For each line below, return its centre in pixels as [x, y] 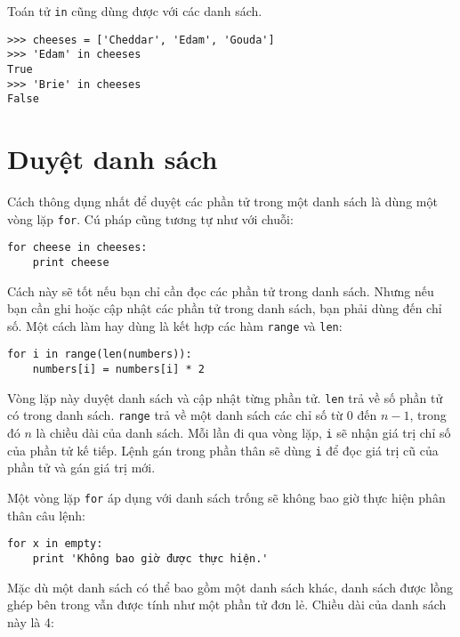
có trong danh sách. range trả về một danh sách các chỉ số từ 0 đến [192, 415]
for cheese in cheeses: [77, 248]
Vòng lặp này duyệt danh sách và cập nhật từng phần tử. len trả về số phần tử [225, 397]
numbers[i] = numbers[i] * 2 [118, 370]
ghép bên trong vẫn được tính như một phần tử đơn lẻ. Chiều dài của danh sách [227, 605]
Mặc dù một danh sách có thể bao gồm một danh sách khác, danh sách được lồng [230, 587]
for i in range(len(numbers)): [100, 355]
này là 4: [31, 621]
